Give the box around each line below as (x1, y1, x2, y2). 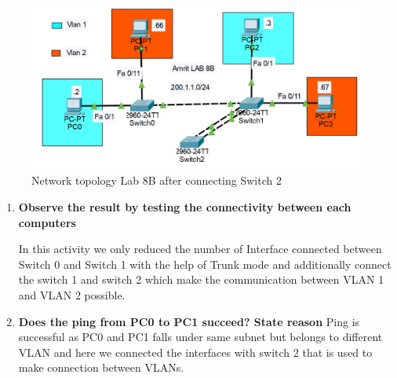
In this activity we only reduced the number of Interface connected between (18, 240, 382, 257)
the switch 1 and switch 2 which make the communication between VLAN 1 (18, 271, 384, 288)
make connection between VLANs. (18, 359, 184, 376)
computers (18, 214, 76, 230)
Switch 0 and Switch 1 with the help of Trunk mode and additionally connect (18, 255, 392, 272)
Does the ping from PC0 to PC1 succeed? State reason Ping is (18, 313, 360, 329)
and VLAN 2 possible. (18, 287, 126, 303)
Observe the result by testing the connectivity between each (18, 199, 351, 215)
